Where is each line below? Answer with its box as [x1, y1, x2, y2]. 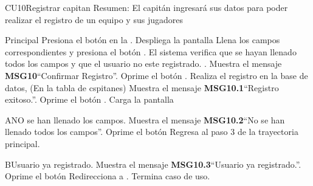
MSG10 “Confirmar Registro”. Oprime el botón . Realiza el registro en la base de [5, 69, 308, 81]
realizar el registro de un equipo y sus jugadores [5, 13, 183, 26]
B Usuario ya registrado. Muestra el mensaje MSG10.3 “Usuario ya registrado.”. [5, 157, 301, 170]
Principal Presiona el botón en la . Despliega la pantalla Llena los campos [5, 33, 280, 46]
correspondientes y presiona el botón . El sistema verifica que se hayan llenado [5, 45, 297, 58]
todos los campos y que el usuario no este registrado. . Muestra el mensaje [5, 57, 282, 70]
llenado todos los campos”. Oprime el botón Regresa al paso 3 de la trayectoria [5, 125, 298, 138]
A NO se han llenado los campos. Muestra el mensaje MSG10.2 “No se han [5, 113, 285, 126]
